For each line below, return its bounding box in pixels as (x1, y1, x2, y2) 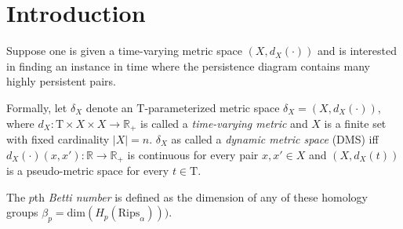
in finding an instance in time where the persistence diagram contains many (6, 57, 370, 74)
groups (6, 204, 38, 220)
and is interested (318, 42, 397, 59)
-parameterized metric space (144, 99, 280, 115)
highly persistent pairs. (6, 73, 116, 89)
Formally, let (6, 99, 67, 115)
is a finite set (324, 114, 387, 131)
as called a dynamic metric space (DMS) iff (171, 130, 379, 147)
